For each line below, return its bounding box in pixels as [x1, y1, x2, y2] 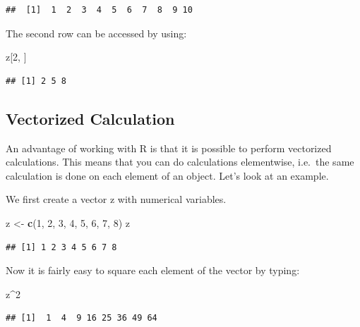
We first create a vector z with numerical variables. [6, 192, 227, 206]
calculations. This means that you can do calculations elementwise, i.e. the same [6, 154, 354, 169]
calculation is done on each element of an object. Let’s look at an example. [6, 168, 329, 183]
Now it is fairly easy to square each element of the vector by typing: [6, 263, 300, 278]
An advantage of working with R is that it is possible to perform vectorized [6, 140, 332, 155]
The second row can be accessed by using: [6, 25, 187, 40]
